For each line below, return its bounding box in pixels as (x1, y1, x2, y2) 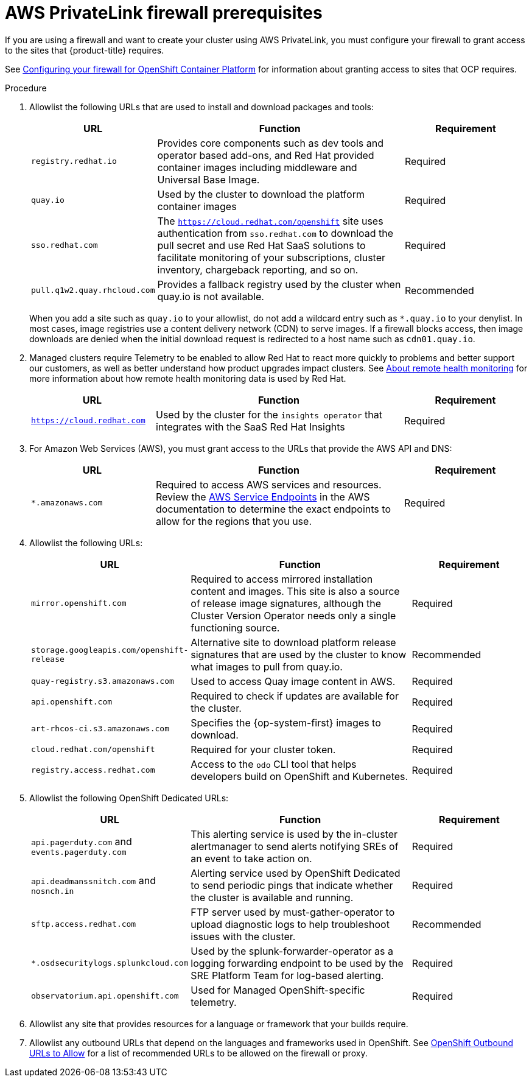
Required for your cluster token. (191, 743, 336, 756)
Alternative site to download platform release (191, 636, 396, 648)
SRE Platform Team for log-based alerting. (191, 969, 384, 982)
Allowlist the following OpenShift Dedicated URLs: (29, 792, 229, 803)
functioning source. (191, 621, 280, 634)
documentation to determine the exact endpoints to (156, 502, 391, 515)
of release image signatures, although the (191, 597, 382, 610)
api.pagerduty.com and (31, 835, 132, 848)
